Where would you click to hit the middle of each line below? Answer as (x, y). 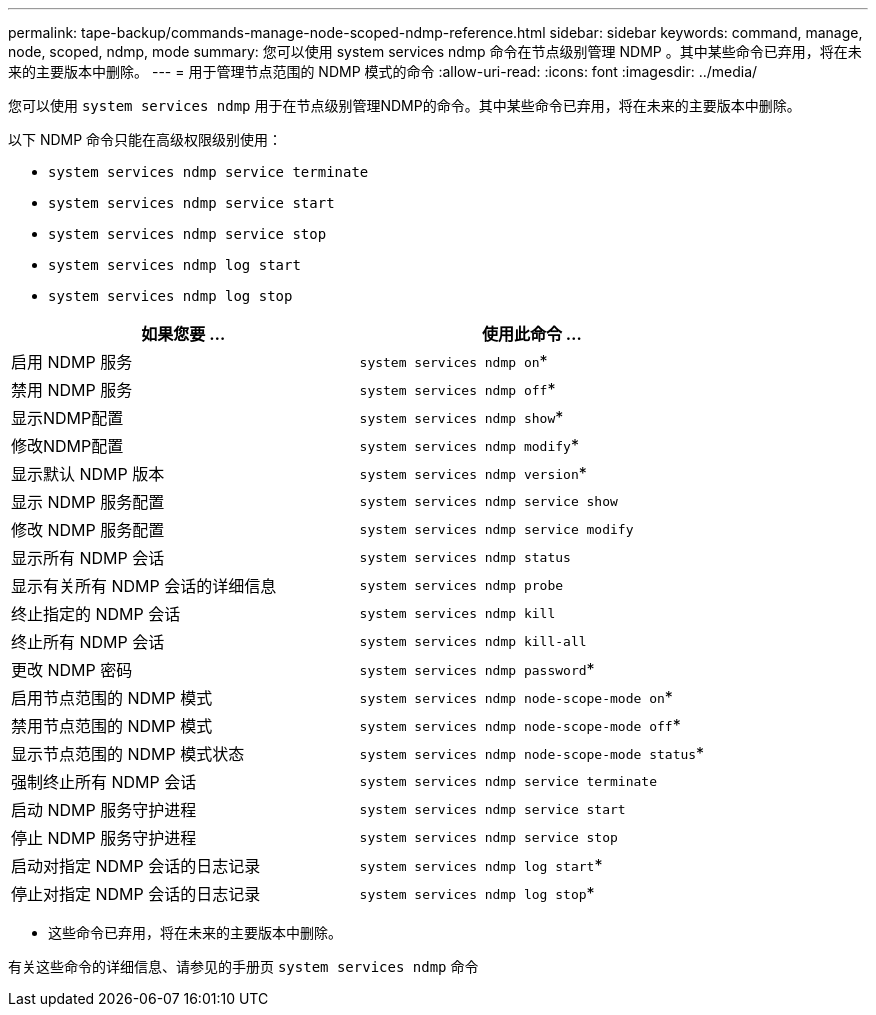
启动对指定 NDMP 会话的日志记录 (136, 866)
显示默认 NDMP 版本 (88, 474)
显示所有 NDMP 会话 (88, 558)
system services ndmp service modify (496, 529)
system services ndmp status (465, 557)
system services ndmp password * (477, 669)
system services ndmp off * (457, 389)
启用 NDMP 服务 (72, 362)
